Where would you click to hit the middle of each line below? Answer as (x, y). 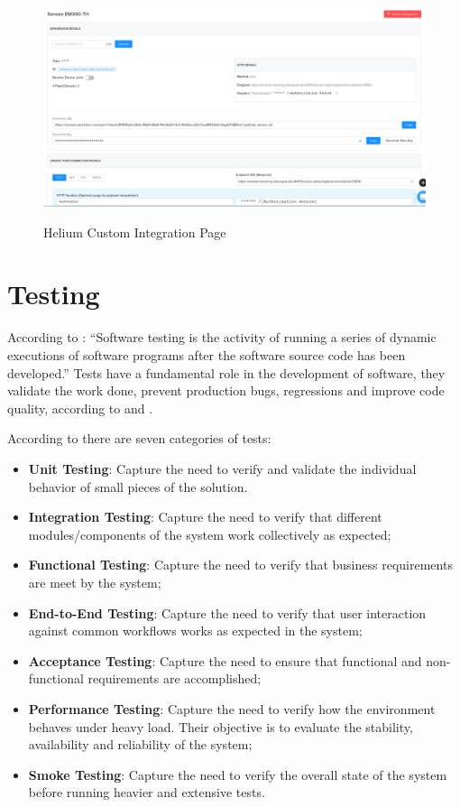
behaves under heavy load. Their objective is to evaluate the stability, (221, 726)
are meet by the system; (95, 582)
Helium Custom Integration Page (135, 232)
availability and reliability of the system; (140, 744)
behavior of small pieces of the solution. (138, 486)
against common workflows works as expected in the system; (195, 631)
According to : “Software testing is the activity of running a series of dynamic (222, 337)
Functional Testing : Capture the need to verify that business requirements (240, 565)
